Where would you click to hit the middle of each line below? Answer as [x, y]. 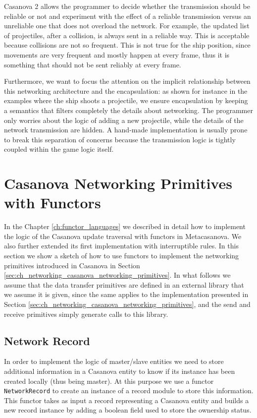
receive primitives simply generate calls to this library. [86, 314]
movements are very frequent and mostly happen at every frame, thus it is [117, 54]
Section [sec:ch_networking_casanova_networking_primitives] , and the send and [127, 304]
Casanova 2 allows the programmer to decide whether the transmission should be [127, 6]
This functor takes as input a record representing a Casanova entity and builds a [127, 400]
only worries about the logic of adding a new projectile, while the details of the [124, 120]
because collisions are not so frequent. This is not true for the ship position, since [127, 45]
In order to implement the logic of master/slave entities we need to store [114, 361]
